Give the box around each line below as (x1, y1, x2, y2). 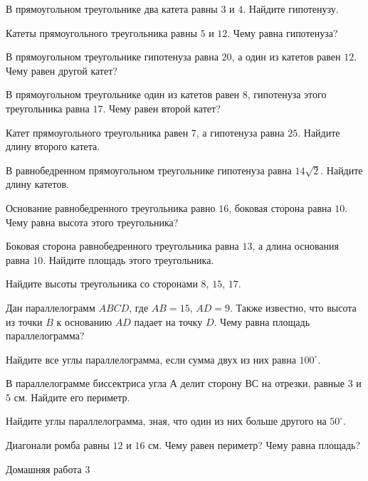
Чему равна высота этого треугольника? (6, 214, 179, 229)
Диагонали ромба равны (6, 438, 110, 453)
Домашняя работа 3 (6, 461, 90, 476)
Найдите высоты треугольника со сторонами (6, 276, 198, 291)
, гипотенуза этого (247, 87, 327, 102)
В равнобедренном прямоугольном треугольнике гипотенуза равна (6, 162, 292, 177)
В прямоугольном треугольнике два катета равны (6, 1, 218, 16)
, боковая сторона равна (228, 200, 332, 215)
